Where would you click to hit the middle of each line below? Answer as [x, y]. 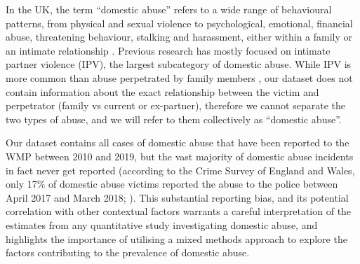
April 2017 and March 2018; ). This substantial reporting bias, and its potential [177, 197]
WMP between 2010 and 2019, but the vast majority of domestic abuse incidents [180, 156]
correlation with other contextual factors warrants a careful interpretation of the [179, 211]
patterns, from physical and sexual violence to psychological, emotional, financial [179, 23]
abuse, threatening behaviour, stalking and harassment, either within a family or [179, 37]
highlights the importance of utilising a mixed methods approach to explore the [176, 238]
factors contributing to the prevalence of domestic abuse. [128, 252]
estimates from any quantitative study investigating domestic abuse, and [162, 224]
